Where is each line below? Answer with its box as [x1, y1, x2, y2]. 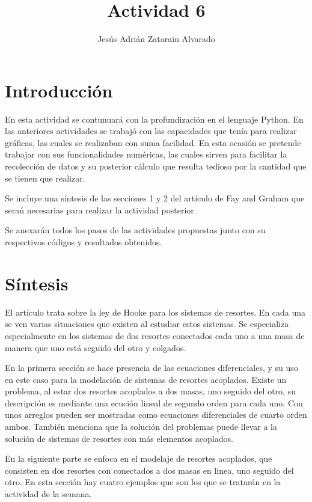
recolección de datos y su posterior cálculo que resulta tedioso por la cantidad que [5, 160, 307, 173]
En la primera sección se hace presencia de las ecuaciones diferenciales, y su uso [5, 361, 298, 374]
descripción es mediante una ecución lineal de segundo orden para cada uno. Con [5, 396, 303, 409]
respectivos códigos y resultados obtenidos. [5, 236, 162, 248]
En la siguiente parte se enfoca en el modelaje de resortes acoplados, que [5, 452, 272, 465]
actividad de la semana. [5, 488, 92, 500]
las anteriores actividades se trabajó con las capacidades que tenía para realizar [5, 124, 297, 137]
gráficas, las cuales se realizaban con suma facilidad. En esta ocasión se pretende [5, 136, 301, 148]
